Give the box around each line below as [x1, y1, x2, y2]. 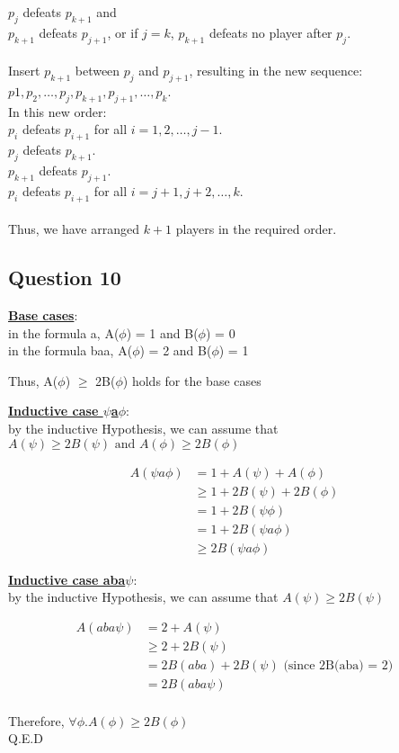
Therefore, [8, 711, 65, 730]
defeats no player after [208, 22, 332, 41]
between [75, 61, 120, 80]
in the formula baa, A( [8, 341, 133, 360]
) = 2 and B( [139, 341, 212, 360]
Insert [8, 61, 40, 80]
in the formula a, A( [8, 323, 120, 342]
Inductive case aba [8, 569, 126, 588]
